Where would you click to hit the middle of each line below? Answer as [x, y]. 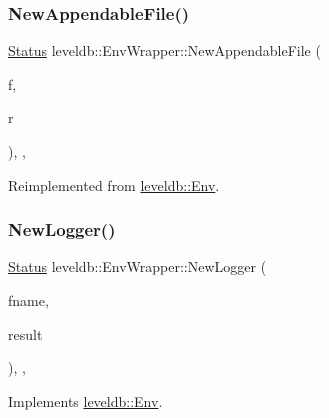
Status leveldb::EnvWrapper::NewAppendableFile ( [164, 50]
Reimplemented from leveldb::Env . [114, 184]
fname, [28, 300]
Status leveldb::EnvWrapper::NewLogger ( [137, 266]
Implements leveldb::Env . [85, 400]
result [25, 333]
